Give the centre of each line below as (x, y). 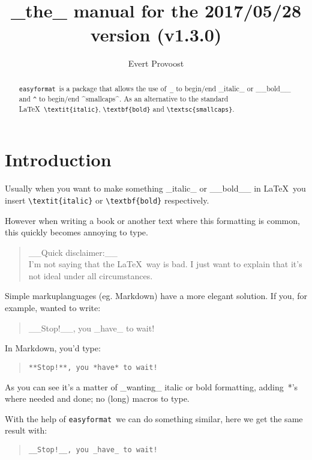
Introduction (58, 159)
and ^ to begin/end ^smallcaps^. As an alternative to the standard (124, 99)
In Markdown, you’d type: (53, 348)
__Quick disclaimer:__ (73, 252)
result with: (26, 430)
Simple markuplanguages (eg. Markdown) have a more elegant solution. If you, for (156, 296)
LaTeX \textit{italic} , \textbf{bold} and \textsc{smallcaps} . (127, 109)
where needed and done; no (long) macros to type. (97, 398)
